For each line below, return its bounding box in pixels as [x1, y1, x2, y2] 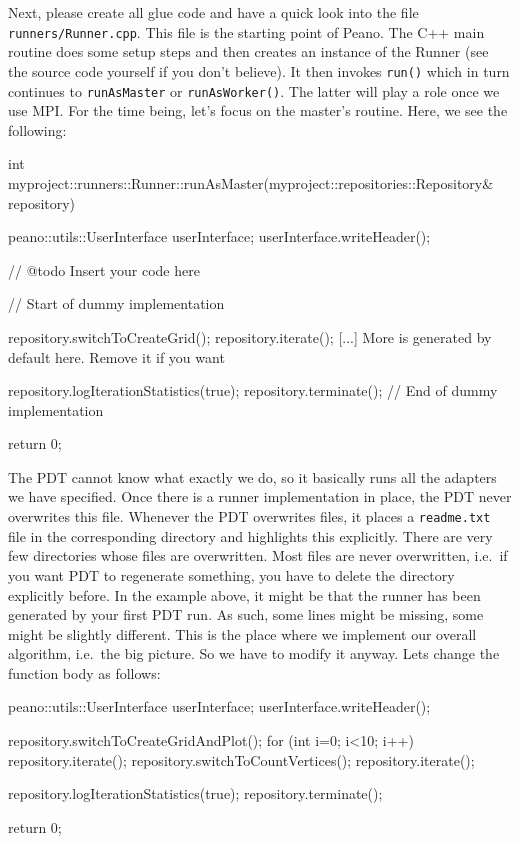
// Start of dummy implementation [8, 293, 225, 314]
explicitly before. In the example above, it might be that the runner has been [8, 584, 481, 605]
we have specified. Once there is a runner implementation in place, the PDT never [8, 486, 512, 507]
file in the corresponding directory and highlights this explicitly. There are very [8, 525, 493, 546]
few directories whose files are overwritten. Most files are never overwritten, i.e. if [8, 545, 508, 566]
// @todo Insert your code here [8, 259, 200, 280]
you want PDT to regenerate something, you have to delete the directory [8, 564, 455, 585]
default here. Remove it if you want [8, 346, 225, 367]
